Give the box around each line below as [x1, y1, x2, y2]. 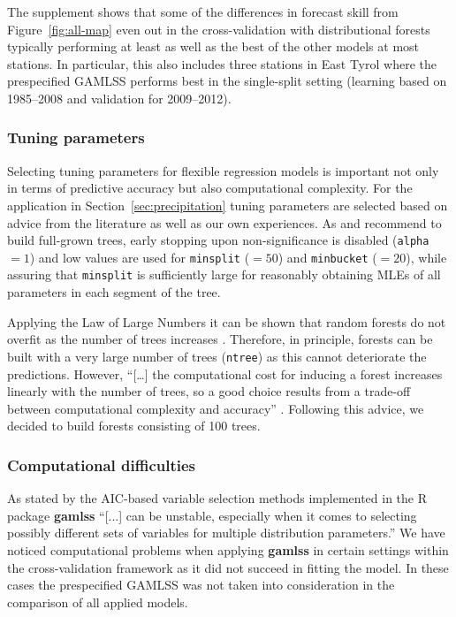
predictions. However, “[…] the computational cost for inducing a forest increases [7, 364, 443, 383]
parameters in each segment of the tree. [7, 283, 221, 301]
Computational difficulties [7, 453, 196, 476]
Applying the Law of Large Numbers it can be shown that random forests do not [7, 312, 446, 331]
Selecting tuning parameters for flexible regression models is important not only [7, 161, 439, 179]
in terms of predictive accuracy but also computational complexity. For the [7, 179, 413, 197]
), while [406, 248, 447, 266]
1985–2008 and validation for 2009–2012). [7, 88, 232, 107]
